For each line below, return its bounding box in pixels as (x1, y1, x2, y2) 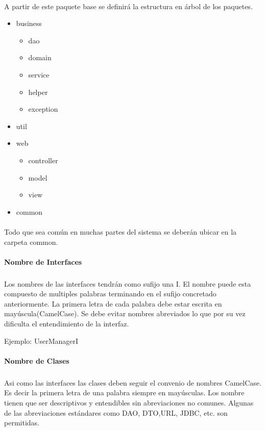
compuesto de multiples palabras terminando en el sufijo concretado (4, 288, 216, 299)
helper (28, 86, 48, 97)
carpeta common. (4, 236, 58, 247)
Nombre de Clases (4, 355, 69, 366)
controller (28, 155, 58, 165)
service (28, 69, 50, 80)
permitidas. (4, 417, 39, 428)
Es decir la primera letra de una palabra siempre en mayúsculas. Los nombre (4, 387, 245, 398)
